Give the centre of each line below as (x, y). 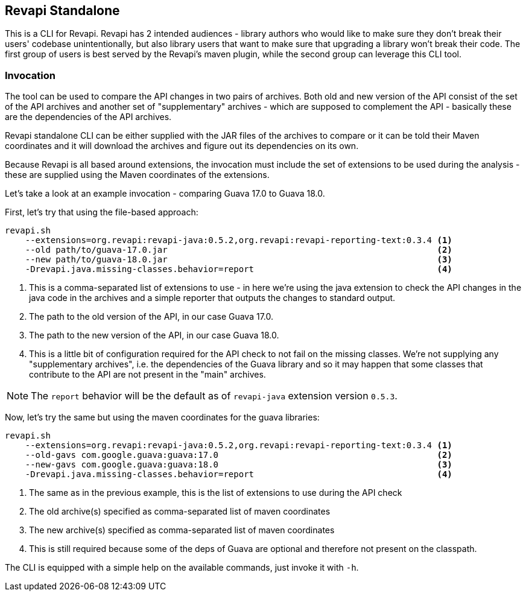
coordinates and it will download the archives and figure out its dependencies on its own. (182, 146)
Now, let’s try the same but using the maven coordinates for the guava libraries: (162, 417)
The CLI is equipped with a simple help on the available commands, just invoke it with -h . (182, 568)
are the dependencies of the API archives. (88, 117)
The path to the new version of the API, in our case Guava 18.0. (154, 335)
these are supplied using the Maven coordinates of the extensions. (137, 175)
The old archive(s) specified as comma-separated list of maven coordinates (180, 512)
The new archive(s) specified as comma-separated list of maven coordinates (182, 530)
